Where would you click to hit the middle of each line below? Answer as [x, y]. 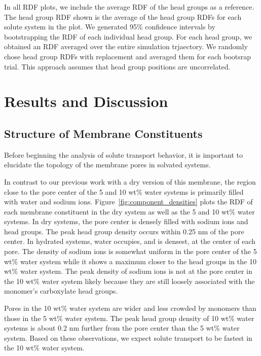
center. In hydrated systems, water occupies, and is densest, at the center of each [130, 241]
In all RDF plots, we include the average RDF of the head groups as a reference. [129, 7]
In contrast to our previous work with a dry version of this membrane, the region [130, 181]
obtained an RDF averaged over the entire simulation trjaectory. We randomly [126, 46]
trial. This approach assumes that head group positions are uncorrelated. [117, 66]
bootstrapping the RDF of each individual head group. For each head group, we [128, 36]
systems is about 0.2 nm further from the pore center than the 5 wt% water [122, 328]
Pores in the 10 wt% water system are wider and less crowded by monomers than [130, 308]
